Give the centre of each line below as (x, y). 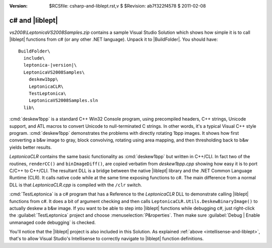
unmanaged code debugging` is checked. (52, 222)
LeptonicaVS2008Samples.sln (63, 101)
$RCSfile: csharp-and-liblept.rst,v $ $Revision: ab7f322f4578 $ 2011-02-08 (127, 6)
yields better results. (31, 147)
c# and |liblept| (33, 20)
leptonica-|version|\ (50, 65)
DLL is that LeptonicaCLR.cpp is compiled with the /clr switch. (76, 185)
